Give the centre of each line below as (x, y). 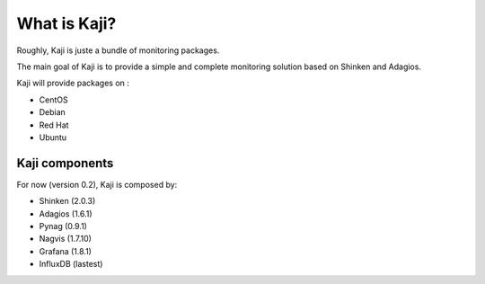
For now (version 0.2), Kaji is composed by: (97, 184)
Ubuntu (53, 137)
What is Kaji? (66, 23)
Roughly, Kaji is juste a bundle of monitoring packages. (118, 50)
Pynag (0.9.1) (63, 226)
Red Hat (54, 125)
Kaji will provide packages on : (73, 83)
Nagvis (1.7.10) (65, 239)
